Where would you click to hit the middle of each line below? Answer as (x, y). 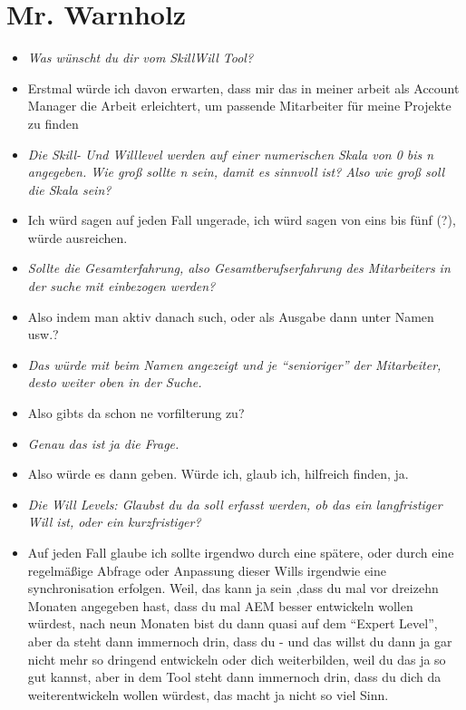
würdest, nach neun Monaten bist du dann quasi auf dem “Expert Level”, (233, 623)
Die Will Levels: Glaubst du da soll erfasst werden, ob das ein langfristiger (235, 504)
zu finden (53, 123)
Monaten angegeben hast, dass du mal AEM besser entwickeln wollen (220, 605)
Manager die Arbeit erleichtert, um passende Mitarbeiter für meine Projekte (239, 106)
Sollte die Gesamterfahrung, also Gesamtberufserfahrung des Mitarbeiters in (239, 268)
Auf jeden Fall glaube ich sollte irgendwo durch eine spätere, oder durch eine (241, 552)
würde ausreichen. (78, 237)
